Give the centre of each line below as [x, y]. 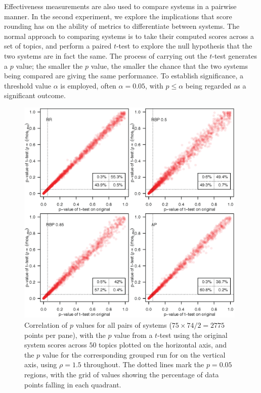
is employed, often [88, 85]
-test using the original [192, 335]
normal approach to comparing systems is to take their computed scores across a [129, 36]
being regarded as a [216, 85]
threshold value [28, 85]
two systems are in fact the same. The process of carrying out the [106, 55]
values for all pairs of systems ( [124, 325]
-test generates [235, 55]
